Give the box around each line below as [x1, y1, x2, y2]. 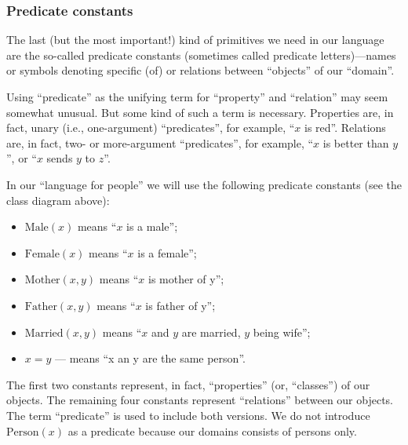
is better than [322, 134, 389, 151]
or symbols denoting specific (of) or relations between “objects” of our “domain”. [6, 62, 395, 78]
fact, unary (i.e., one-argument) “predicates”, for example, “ [6, 119, 295, 136]
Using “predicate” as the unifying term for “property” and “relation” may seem [6, 89, 388, 104]
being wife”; [253, 323, 311, 340]
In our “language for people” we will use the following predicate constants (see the [6, 176, 402, 192]
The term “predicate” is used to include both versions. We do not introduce [6, 407, 370, 423]
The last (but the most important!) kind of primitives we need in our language [6, 31, 384, 48]
